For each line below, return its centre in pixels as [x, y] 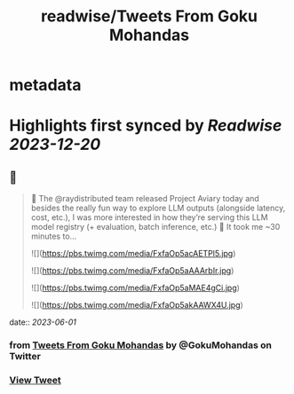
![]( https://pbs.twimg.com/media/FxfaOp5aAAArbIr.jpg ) [132, 271]
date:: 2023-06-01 [43, 322]
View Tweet [36, 381]
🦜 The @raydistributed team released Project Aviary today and [145, 199]
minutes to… [54, 236]
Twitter [25, 357]
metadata [45, 85]
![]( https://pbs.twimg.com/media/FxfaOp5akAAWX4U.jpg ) [137, 305]
